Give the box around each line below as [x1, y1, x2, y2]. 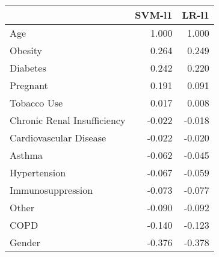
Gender [10, 235, 40, 249]
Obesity [10, 43, 42, 57]
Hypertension [10, 166, 66, 179]
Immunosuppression [10, 183, 93, 197]
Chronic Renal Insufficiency [10, 113, 126, 127]
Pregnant [10, 78, 48, 92]
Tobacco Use [10, 96, 63, 110]
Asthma [10, 148, 43, 162]
